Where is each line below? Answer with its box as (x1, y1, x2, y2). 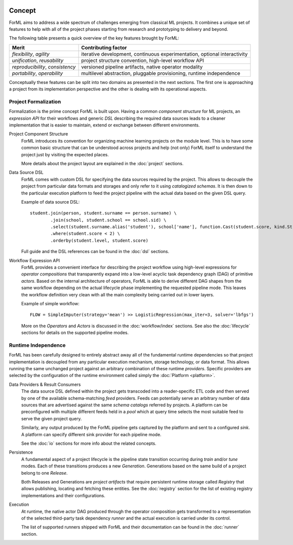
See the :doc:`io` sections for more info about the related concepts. (21, 440, 156, 446)
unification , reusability (12, 57, 63, 63)
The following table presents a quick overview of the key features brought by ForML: (9, 35, 179, 41)
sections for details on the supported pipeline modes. (21, 330, 129, 335)
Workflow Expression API (9, 257, 60, 263)
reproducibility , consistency (12, 63, 76, 70)
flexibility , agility (12, 50, 50, 57)
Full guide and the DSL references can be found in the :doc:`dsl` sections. (21, 249, 169, 254)
